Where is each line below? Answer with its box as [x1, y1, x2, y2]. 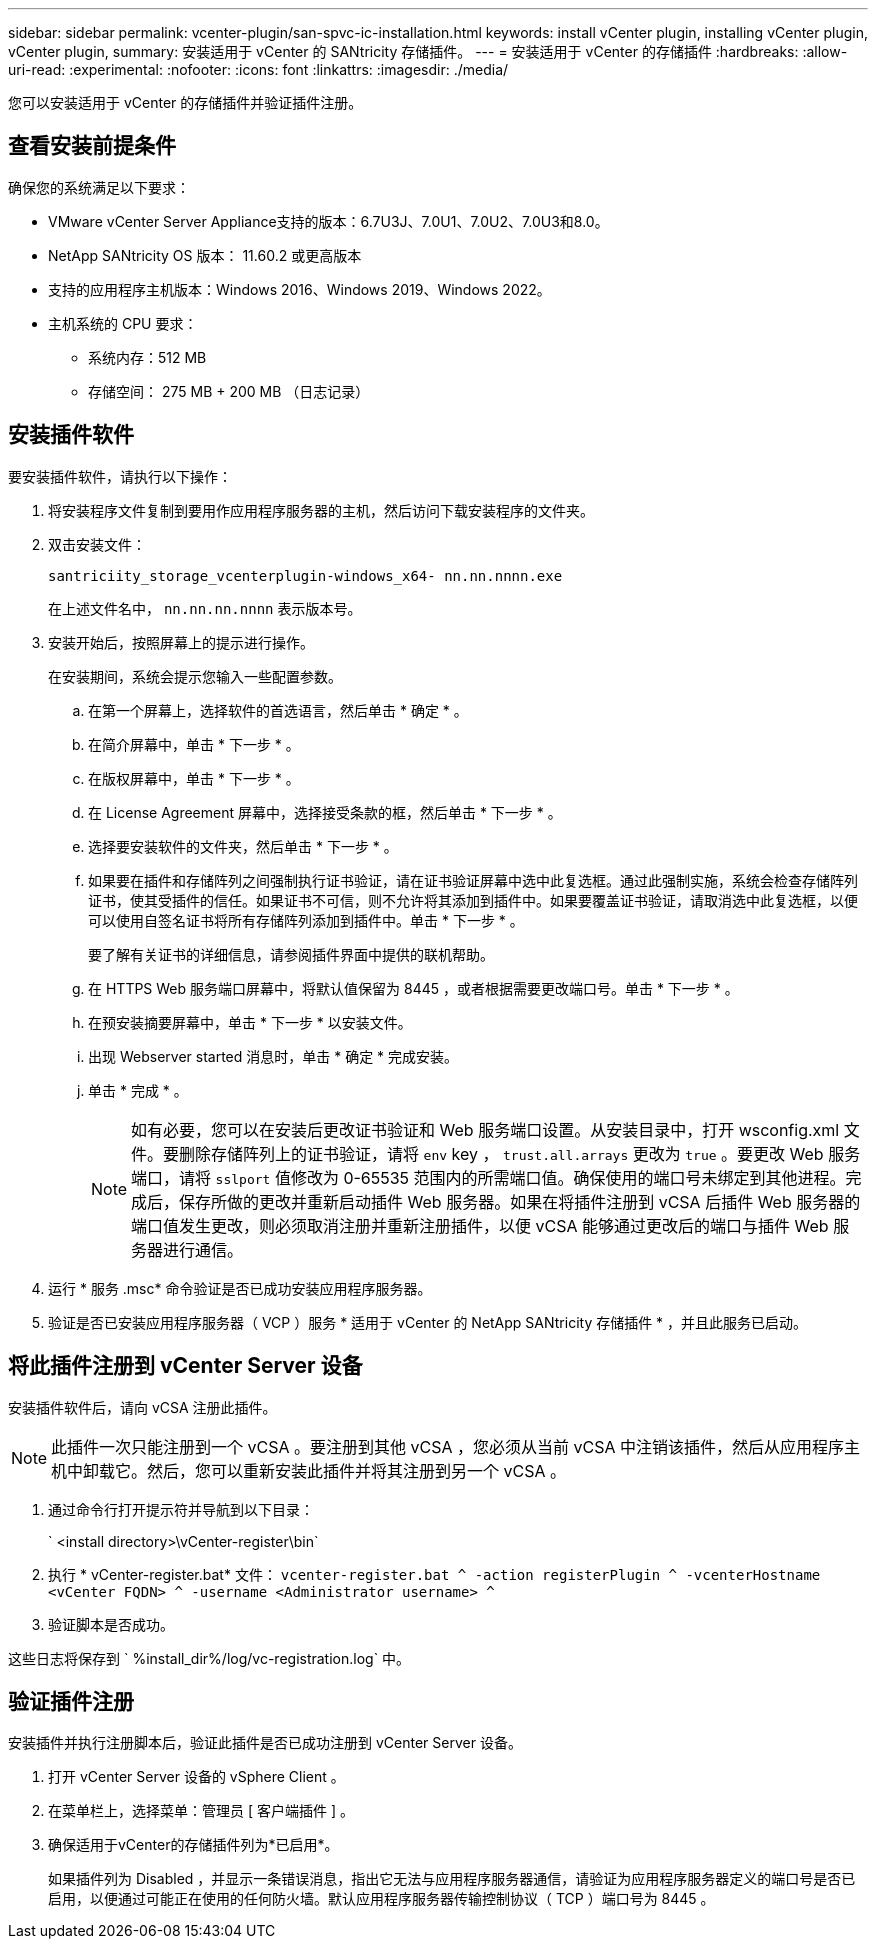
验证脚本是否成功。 [48, 1615, 174, 1633]
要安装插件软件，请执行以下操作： [8, 467, 232, 485]
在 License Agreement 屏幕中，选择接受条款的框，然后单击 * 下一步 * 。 [88, 803, 562, 821]
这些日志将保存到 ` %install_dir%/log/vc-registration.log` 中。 [8, 1649, 411, 1667]
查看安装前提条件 [8, 133, 176, 159]
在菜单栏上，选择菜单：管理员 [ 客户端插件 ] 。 [48, 1802, 354, 1820]
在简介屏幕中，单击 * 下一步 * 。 [88, 735, 300, 753]
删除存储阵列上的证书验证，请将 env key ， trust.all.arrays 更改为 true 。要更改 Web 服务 [179, 1143, 861, 1164]
